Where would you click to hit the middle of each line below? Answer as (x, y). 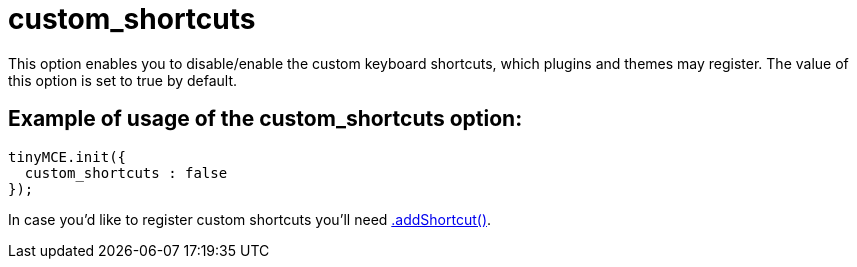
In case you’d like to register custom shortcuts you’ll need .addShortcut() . (250, 219)
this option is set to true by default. (123, 80)
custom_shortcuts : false (126, 172)
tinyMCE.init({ (67, 156)
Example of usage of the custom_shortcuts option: (265, 119)
